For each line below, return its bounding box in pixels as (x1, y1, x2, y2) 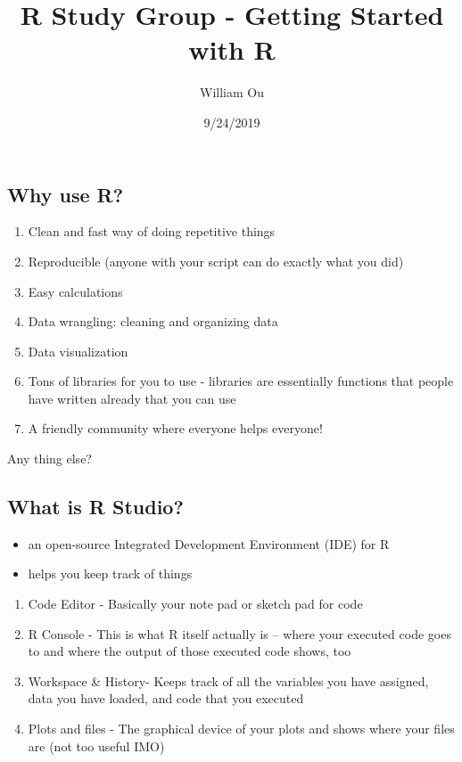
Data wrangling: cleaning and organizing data (28, 312, 278, 331)
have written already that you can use (28, 389, 236, 407)
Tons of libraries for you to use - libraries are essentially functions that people (28, 372, 454, 390)
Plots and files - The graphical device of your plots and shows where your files (28, 719, 455, 738)
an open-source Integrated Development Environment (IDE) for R (28, 534, 390, 553)
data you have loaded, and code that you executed (28, 689, 304, 708)
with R (188, 31, 276, 68)
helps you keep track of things (28, 564, 193, 583)
